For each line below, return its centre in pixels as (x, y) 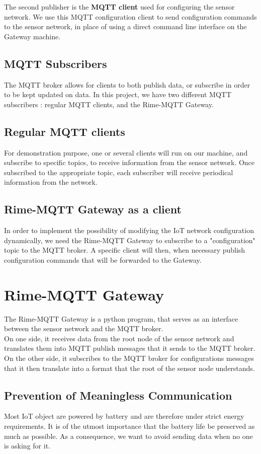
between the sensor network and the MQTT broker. (84, 328)
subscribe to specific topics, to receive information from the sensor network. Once (129, 162)
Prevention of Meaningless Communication (118, 395)
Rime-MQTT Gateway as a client (93, 209)
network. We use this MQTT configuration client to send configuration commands (130, 16)
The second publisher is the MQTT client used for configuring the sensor (119, 7)
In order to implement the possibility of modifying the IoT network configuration (129, 230)
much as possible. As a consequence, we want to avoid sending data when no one (128, 436)
